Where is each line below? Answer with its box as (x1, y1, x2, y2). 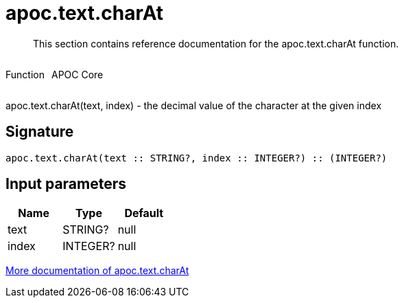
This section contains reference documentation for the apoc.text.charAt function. (33, 37, 399, 49)
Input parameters (5, 175, 127, 193)
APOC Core (51, 68, 104, 80)
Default (124, 206, 164, 221)
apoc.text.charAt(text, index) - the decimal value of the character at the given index (5, 99, 382, 111)
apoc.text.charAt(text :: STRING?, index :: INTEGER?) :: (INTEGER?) (5, 152, 388, 164)
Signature (5, 123, 74, 141)
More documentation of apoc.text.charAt (5, 265, 189, 277)
